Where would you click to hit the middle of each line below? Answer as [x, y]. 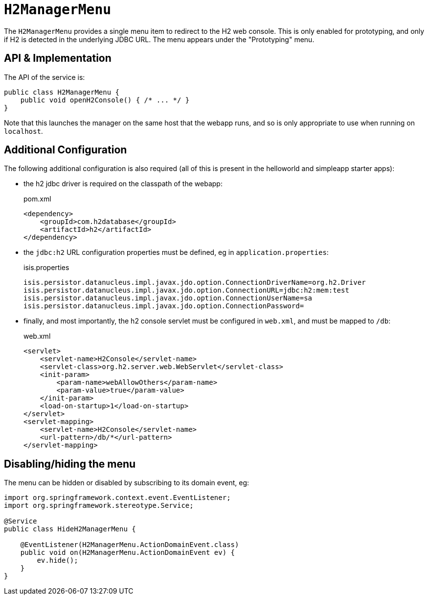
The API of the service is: [45, 77]
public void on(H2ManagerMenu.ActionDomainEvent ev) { [128, 553]
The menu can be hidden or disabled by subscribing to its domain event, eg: [127, 483]
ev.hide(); [57, 561]
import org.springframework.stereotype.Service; [99, 506]
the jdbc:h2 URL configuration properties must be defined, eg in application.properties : [176, 252]
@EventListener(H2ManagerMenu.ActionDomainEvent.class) [130, 545]
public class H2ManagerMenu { [62, 92]
